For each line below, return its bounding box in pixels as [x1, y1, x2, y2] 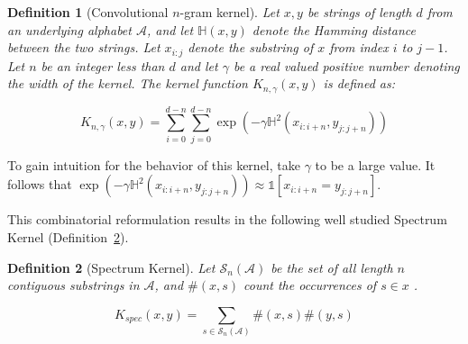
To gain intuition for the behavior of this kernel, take [7, 155, 300, 174]
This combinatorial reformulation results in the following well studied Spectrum [7, 210, 447, 229]
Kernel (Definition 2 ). [7, 228, 129, 246]
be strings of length [307, 3, 412, 21]
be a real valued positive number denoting [233, 56, 460, 75]
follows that [7, 175, 72, 194]
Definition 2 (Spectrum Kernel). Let [7, 258, 216, 276]
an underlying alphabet [7, 20, 132, 39]
